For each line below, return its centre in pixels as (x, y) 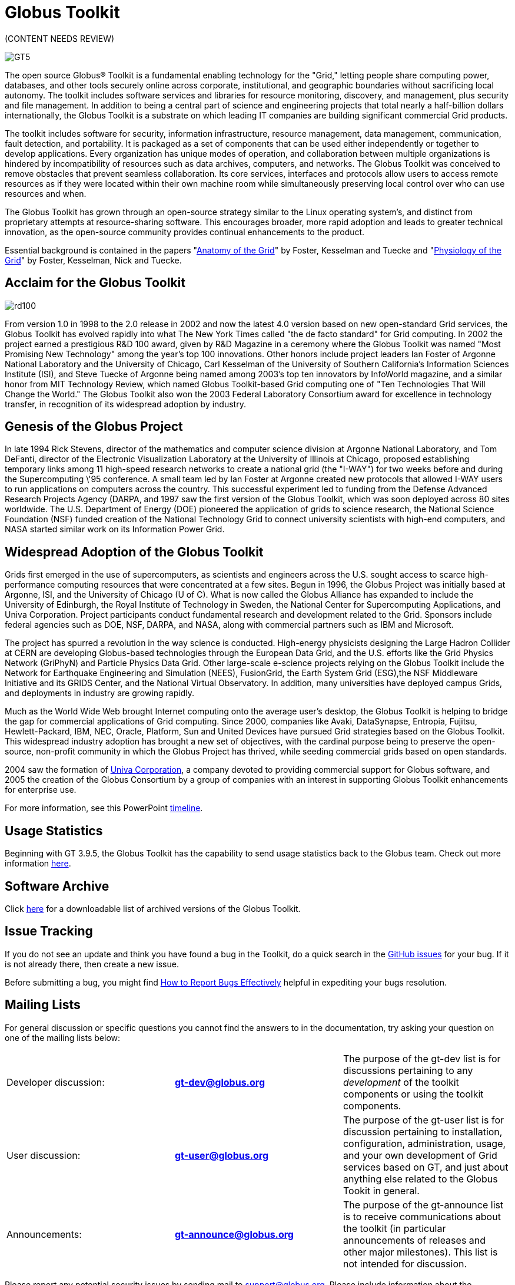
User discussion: (44, 1155)
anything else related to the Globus (420, 1179)
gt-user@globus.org (222, 1155)
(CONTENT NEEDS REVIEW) (60, 38)
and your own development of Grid (420, 1155)
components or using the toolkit (413, 1094)
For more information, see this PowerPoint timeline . (104, 808)
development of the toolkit (401, 1082)
